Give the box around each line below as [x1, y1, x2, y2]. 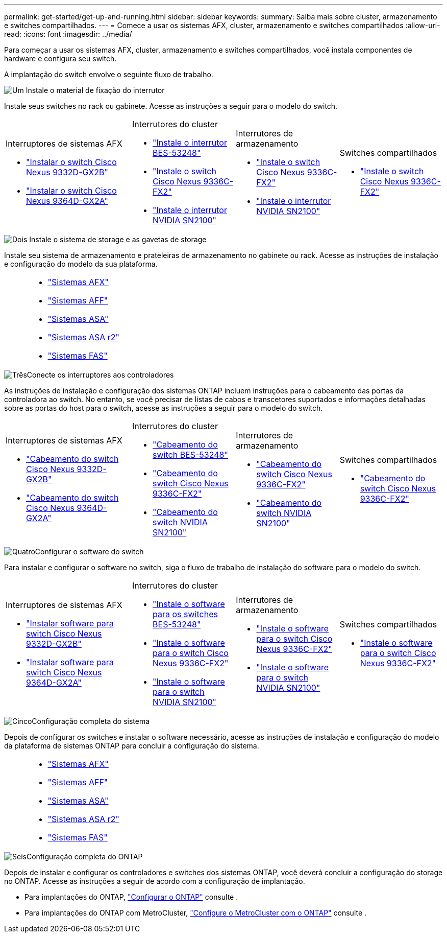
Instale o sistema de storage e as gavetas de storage [29, 235, 207, 244]
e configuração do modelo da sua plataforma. [4, 260, 158, 268]
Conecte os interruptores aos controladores [27, 370, 174, 379]
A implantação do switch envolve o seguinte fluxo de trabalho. [4, 70, 213, 79]
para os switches [153, 609, 218, 619]
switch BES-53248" [153, 450, 228, 460]
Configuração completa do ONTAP [26, 852, 143, 861]
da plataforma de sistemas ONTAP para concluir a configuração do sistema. [4, 741, 259, 750]
